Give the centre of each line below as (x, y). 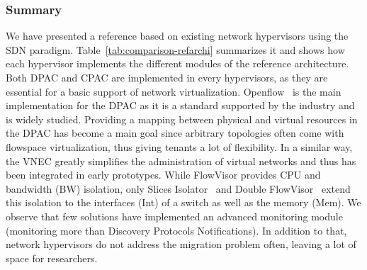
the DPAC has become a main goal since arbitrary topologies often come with (175, 133)
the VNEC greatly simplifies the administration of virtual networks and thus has (181, 161)
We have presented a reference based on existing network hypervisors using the (177, 36)
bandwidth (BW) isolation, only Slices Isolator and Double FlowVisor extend (178, 188)
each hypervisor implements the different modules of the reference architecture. (177, 63)
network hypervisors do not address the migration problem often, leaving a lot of (181, 244)
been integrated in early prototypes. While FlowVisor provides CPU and (163, 175)
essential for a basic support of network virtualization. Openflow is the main (174, 91)
